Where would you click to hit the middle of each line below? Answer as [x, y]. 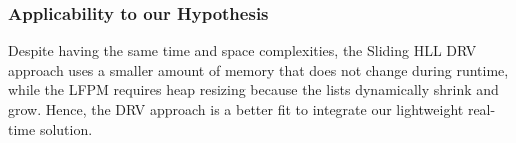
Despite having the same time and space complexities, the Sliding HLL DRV [242, 50]
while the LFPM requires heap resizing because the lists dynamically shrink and [253, 89]
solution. [66, 128]
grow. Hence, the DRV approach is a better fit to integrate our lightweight [236, 109]
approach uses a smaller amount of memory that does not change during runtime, [258, 69]
